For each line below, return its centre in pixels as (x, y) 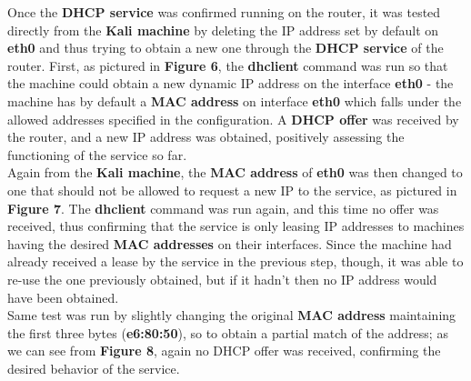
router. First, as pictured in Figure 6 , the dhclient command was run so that (228, 65)
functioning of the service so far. (97, 154)
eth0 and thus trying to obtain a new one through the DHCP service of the (225, 48)
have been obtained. (63, 297)
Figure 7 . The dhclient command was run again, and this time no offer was (223, 208)
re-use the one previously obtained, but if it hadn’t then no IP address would (222, 279)
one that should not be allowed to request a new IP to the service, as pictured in (232, 190)
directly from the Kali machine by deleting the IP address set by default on (223, 30)
